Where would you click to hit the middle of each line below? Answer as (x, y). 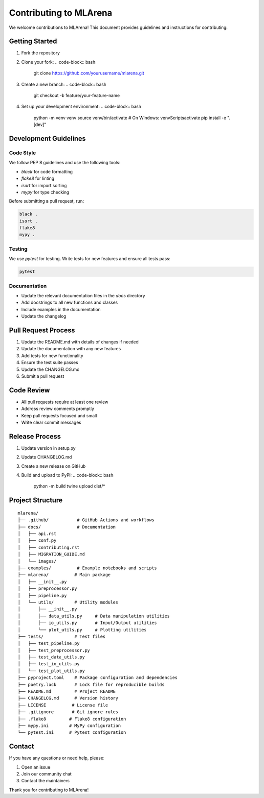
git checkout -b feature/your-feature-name (77, 96)
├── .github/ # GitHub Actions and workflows (86, 520)
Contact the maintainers (45, 781)
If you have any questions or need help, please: (57, 758)
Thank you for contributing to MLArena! (49, 790)
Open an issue (36, 767)
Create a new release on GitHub (53, 466)
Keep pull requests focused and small (59, 415)
